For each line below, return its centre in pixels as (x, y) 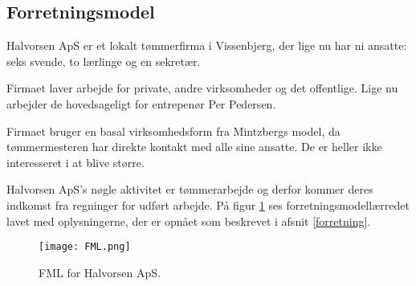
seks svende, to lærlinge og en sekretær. (104, 61)
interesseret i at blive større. (75, 162)
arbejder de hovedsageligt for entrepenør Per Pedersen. (141, 103)
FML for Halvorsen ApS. (100, 272)
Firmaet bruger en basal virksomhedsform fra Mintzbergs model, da (173, 131)
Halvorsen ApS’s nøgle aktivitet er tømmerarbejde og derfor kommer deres (190, 189)
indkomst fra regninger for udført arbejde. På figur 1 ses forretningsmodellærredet (208, 204)
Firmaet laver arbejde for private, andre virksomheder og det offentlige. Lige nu (202, 88)
